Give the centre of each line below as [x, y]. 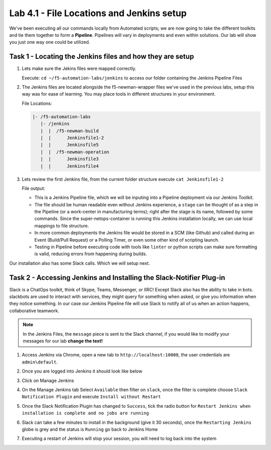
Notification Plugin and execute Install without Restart [91, 397]
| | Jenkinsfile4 [70, 166]
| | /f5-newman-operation [75, 152]
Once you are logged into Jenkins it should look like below [82, 371]
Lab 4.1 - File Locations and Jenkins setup [98, 13]
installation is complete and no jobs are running [85, 413]
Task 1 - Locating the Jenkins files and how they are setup [102, 57]
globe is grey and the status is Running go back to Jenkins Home [90, 429]
